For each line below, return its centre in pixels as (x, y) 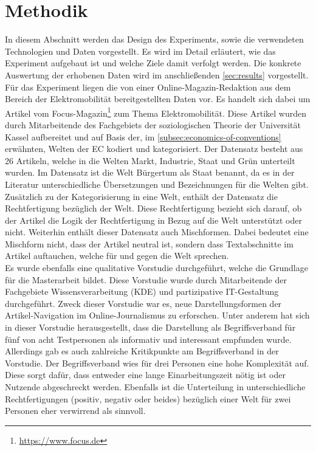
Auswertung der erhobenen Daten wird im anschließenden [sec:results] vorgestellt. (157, 74)
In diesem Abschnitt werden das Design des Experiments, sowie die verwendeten (154, 39)
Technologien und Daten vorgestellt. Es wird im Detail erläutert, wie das (140, 51)
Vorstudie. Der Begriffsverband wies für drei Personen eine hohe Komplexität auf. (157, 363)
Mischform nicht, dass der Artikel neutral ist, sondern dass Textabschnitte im (149, 243)
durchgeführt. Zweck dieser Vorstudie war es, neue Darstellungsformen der (143, 303)
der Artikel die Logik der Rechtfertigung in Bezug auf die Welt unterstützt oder (153, 220)
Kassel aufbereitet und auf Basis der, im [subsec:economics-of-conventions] (143, 136)
